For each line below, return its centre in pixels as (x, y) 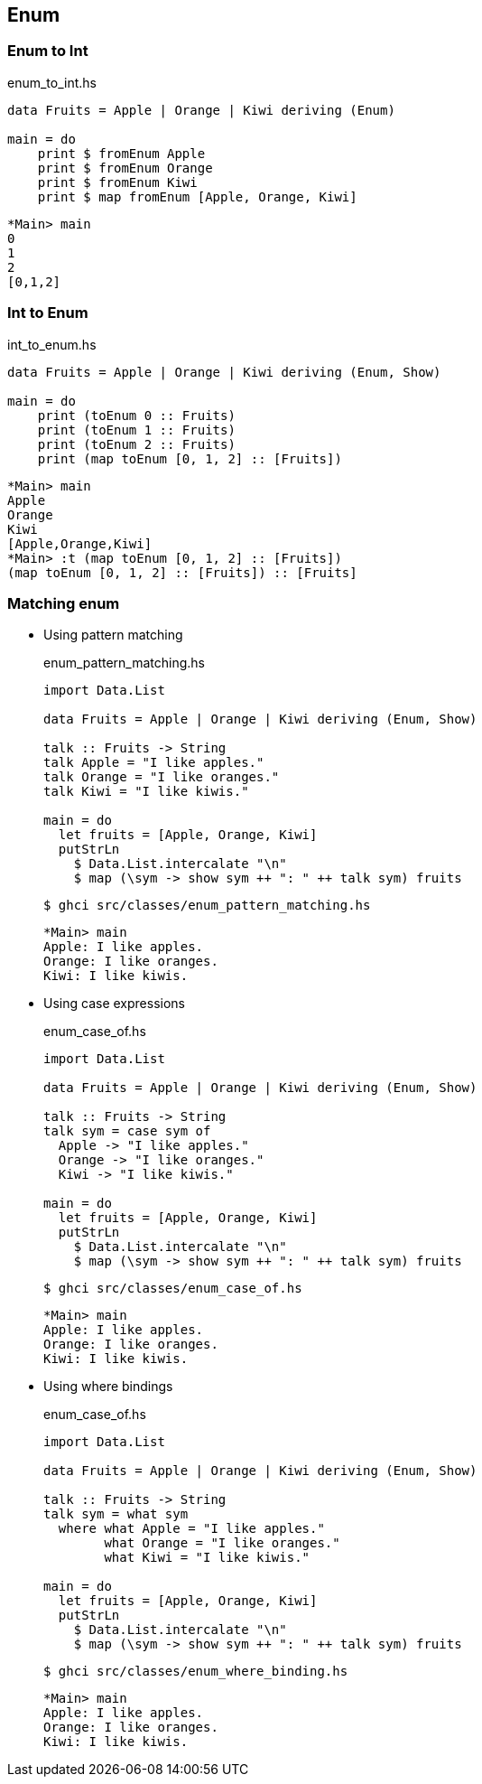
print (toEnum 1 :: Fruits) (136, 430)
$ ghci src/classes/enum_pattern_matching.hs (207, 906)
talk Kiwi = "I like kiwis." (146, 792)
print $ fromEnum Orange (125, 168)
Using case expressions (114, 1004)
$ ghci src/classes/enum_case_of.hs (173, 1289)
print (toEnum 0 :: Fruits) (136, 415)
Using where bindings (108, 1387)
